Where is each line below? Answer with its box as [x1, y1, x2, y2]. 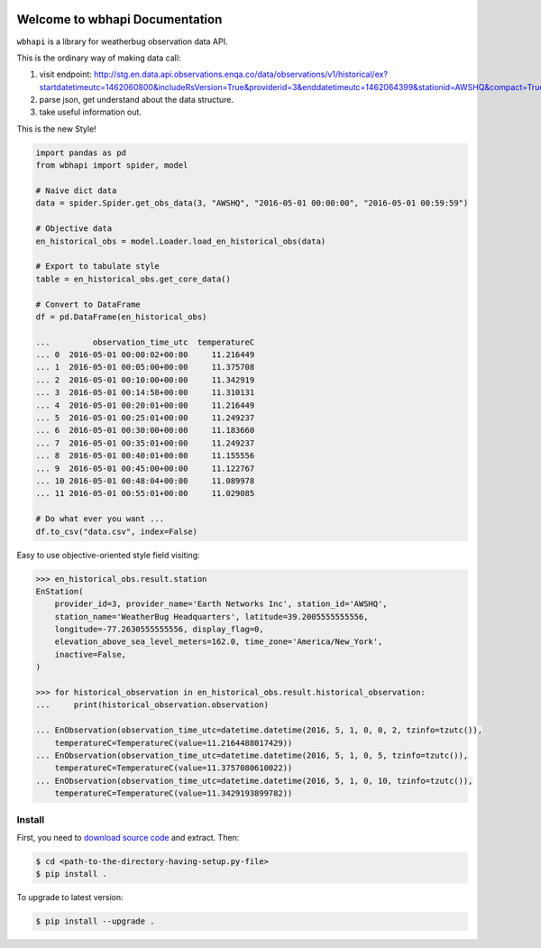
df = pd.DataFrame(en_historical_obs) [35, 311, 207, 322]
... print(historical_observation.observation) [35, 700, 270, 710]
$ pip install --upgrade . [35, 916, 155, 926]
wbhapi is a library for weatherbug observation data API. [16, 36, 228, 47]
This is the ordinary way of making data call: [16, 52, 181, 63]
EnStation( [35, 586, 84, 596]
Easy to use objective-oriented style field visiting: [16, 549, 200, 560]
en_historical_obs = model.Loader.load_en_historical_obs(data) [35, 235, 326, 246]
